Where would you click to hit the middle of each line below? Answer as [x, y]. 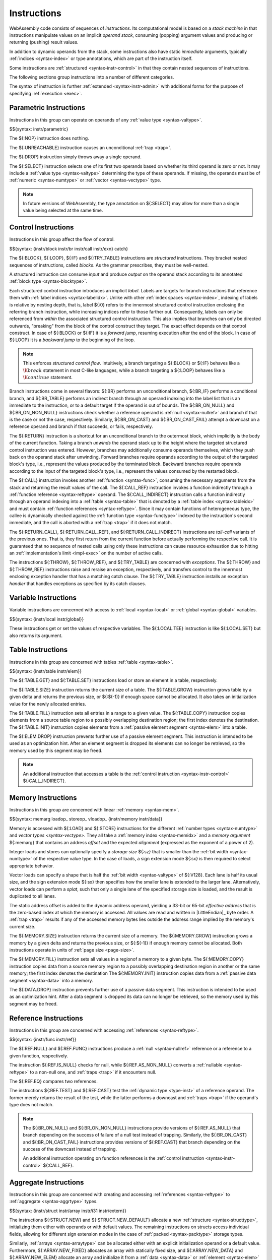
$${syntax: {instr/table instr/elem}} [45, 671]
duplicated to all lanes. [33, 896]
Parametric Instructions [47, 108]
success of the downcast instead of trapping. [70, 1149]
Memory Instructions [43, 798]
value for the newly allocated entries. [48, 704]
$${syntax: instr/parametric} [39, 129]
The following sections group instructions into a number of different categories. [92, 77]
